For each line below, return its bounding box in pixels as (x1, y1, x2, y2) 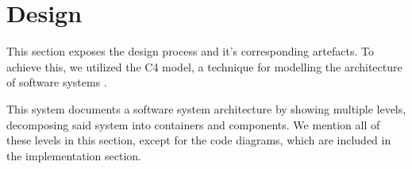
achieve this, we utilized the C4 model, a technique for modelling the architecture (6, 58, 402, 75)
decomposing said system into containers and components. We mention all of (6, 116, 380, 133)
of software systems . (6, 74, 107, 90)
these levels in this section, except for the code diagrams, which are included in (6, 132, 391, 148)
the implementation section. (6, 147, 142, 163)
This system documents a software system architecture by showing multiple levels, (6, 100, 406, 117)
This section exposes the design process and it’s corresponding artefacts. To (6, 43, 374, 60)
